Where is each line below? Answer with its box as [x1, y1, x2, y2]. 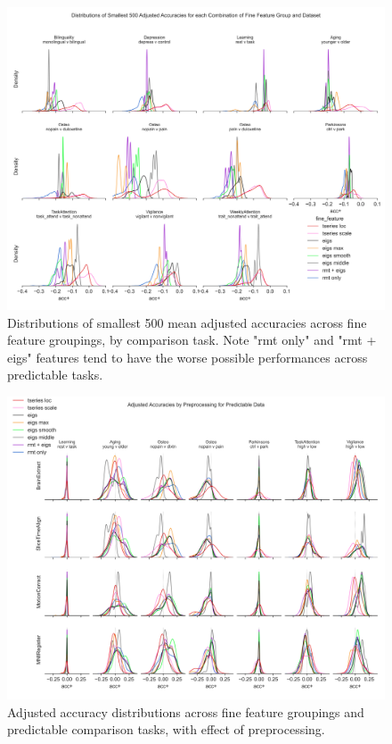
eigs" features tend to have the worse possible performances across [7, 347, 368, 366]
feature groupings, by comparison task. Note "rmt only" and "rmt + [7, 330, 377, 349]
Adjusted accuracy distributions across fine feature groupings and [7, 702, 364, 721]
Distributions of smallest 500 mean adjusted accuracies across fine [7, 313, 367, 331]
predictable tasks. [7, 365, 103, 384]
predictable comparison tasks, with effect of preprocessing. [7, 720, 325, 739]
